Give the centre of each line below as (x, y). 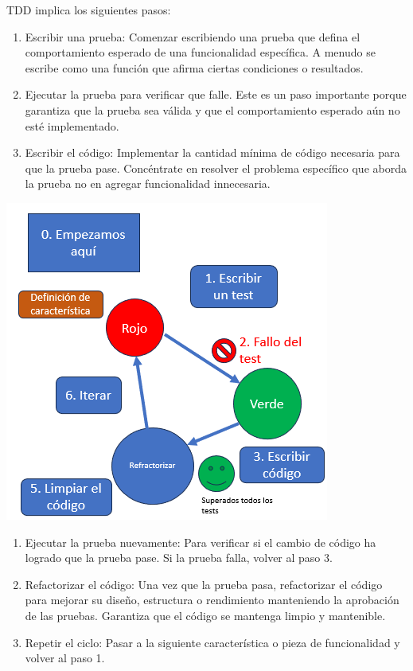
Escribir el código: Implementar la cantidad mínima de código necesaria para (212, 152)
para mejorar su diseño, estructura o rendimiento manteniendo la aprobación (212, 600)
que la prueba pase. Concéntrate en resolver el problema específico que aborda (216, 168)
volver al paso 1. (65, 658)
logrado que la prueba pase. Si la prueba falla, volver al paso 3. (179, 558)
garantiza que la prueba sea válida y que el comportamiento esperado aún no (212, 109)
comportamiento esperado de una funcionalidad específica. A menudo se (200, 52)
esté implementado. (72, 125)
